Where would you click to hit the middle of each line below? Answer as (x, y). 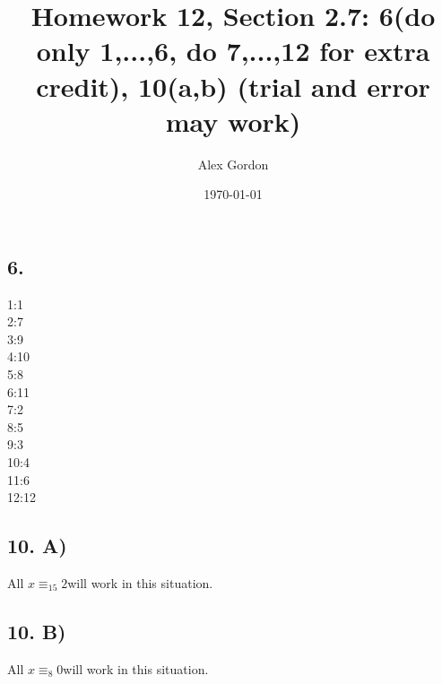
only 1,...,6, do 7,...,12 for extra (233, 51)
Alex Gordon (233, 164)
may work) (233, 121)
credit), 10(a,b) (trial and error (233, 86)
